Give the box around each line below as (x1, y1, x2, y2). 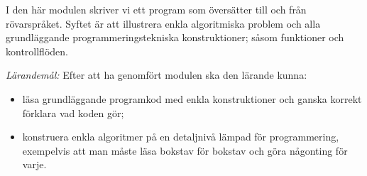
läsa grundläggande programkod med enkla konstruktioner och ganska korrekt (22, 91, 362, 106)
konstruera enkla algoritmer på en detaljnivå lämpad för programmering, (22, 129, 339, 144)
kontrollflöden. (6, 43, 68, 58)
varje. (22, 157, 47, 172)
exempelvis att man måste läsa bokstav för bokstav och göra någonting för (22, 143, 348, 158)
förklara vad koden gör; (22, 105, 124, 120)
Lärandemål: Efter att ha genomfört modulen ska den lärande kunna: (6, 67, 307, 82)
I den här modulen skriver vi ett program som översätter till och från (6, 2, 307, 16)
